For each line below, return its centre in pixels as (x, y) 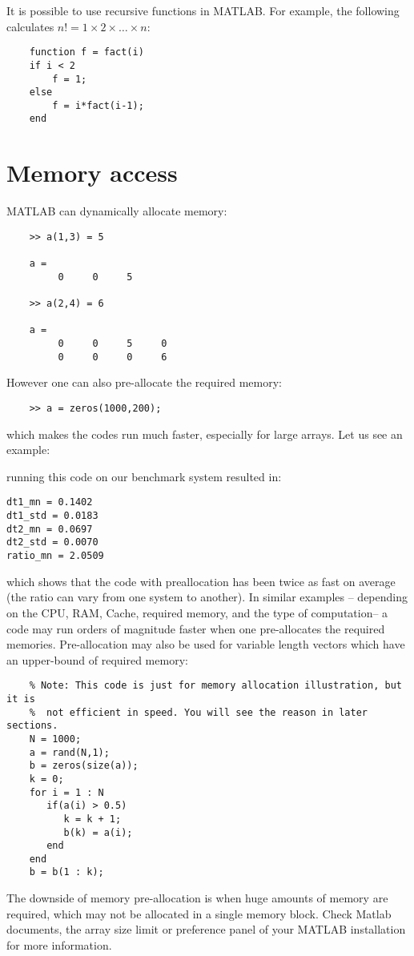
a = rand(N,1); (69, 752)
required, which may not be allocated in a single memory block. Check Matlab (199, 913)
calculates (30, 26)
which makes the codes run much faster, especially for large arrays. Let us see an (205, 434)
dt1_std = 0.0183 (52, 516)
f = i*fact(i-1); (98, 105)
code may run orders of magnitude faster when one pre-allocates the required (196, 628)
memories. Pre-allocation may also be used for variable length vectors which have (206, 644)
